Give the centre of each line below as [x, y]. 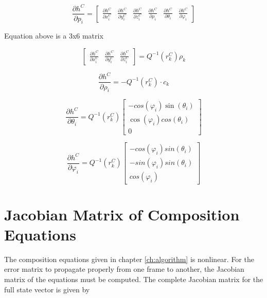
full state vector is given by [47, 289]
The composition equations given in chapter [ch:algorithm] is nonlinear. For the [129, 259]
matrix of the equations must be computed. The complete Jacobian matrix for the [134, 279]
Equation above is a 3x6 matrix [54, 36]
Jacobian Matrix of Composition [122, 214]
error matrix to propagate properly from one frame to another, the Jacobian [124, 269]
